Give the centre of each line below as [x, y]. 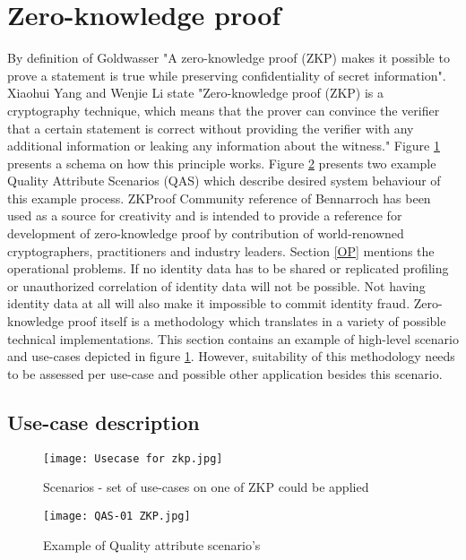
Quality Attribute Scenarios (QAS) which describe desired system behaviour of [224, 181]
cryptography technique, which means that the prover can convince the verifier [224, 110]
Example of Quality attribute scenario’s [152, 544]
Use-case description [104, 422]
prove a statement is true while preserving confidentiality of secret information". [227, 75]
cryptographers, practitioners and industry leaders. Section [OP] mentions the [221, 250]
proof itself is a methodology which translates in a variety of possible [257, 321]
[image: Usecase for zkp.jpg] [133, 458]
